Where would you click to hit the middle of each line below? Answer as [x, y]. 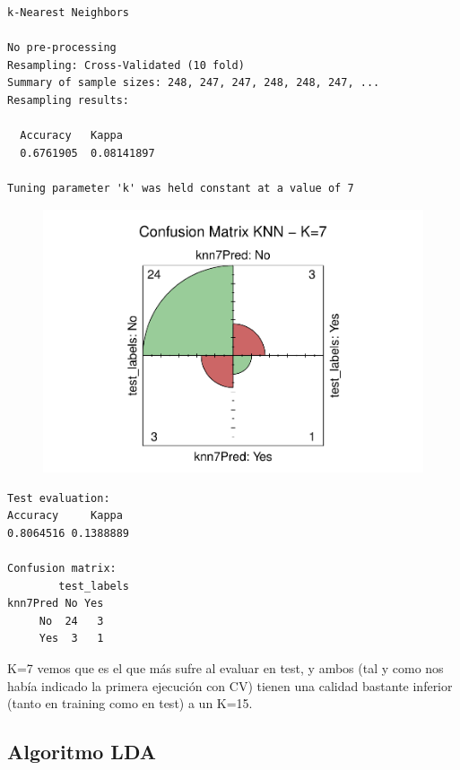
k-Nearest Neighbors [69, 13]
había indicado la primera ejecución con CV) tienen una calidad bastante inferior [230, 685]
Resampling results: [69, 100]
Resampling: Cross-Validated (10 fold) [126, 65]
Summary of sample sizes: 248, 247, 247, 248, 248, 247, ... [194, 83]
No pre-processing [62, 48]
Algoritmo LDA [82, 752]
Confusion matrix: [62, 569]
